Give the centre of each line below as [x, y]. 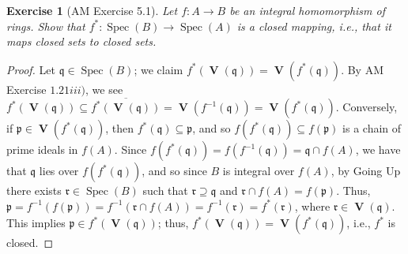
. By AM [363, 69]
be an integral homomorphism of [307, 10]
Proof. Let [31, 69]
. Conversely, [366, 107]
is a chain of [372, 128]
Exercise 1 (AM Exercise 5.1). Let [92, 10]
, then [120, 128]
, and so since [174, 171]
